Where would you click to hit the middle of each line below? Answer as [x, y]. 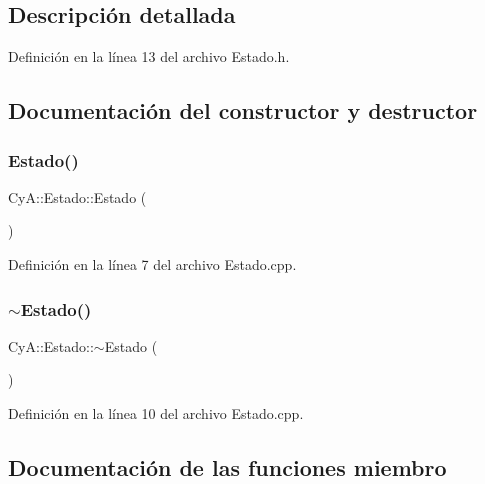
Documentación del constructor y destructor [243, 110]
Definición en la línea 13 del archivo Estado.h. [149, 56]
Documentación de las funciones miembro [227, 466]
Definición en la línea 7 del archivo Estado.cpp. [152, 263]
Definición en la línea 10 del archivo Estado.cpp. [156, 412]
